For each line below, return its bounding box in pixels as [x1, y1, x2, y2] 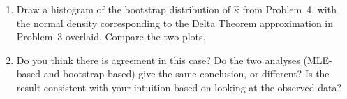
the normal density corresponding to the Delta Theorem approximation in [16, 15, 334, 30]
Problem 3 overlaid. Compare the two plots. [16, 29, 206, 44]
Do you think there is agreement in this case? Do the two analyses [16, 52, 300, 67]
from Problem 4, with [242, 2, 337, 16]
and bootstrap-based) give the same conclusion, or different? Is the [43, 66, 330, 81]
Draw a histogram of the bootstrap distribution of [16, 2, 231, 16]
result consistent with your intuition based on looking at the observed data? [16, 79, 342, 94]
